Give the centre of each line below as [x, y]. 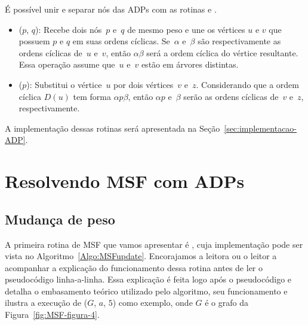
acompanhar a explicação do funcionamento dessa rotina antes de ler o [134, 267]
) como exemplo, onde [153, 303]
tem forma [92, 96]
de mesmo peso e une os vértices [186, 29]
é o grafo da [227, 303]
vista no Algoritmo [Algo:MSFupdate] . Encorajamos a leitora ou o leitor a [141, 256]
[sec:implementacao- [261, 128]
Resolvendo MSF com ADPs [125, 181]
